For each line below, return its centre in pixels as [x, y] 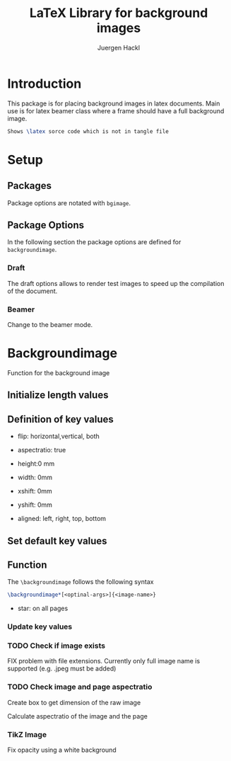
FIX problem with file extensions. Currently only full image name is [103, 661]
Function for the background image [59, 372]
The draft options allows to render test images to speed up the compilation [116, 283]
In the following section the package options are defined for [94, 242]
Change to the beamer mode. [50, 324]
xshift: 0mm [35, 491]
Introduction [45, 84]
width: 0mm [35, 477]
